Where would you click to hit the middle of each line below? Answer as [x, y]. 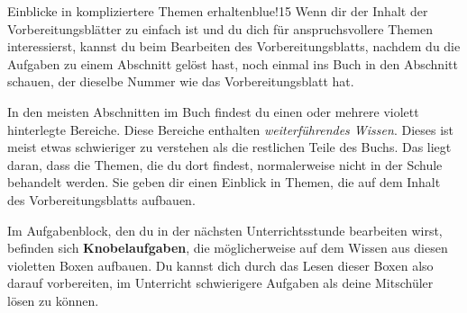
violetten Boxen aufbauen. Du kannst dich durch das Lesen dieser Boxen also [220, 265]
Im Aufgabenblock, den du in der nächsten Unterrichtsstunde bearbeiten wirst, [225, 230]
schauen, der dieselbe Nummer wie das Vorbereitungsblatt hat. [181, 81]
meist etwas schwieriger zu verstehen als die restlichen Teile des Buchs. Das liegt [229, 147]
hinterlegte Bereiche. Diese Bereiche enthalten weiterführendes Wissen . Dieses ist [231, 129]
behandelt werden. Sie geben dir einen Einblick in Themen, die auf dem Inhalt [224, 182]
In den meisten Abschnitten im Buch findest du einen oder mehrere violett [213, 111]
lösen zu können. [53, 300]
